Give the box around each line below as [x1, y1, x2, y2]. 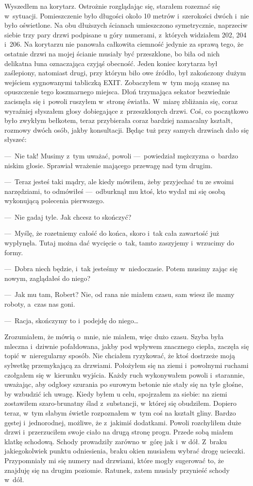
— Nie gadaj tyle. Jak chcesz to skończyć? [4, 211, 132, 222]
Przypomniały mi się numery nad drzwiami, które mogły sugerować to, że [4, 455, 224, 465]
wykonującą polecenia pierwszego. [4, 195, 105, 206]
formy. [4, 247, 23, 257]
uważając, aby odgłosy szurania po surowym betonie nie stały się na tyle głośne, [4, 379, 243, 389]
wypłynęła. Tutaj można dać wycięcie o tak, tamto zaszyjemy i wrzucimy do [4, 238, 235, 248]
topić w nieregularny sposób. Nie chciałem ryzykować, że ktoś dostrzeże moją [4, 350, 235, 361]
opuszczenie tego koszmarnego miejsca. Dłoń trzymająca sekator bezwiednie [4, 87, 230, 97]
